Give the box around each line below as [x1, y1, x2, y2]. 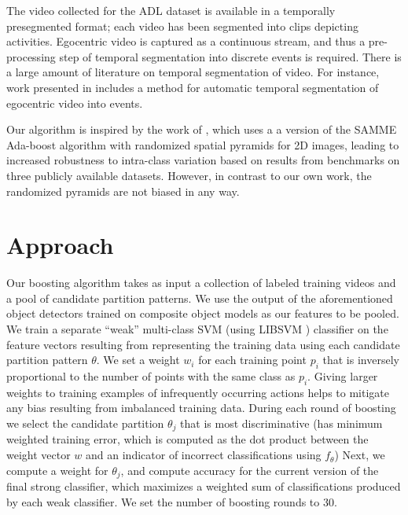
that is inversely [322, 351, 399, 368]
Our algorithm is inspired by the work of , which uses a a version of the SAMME [6, 121, 397, 138]
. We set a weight [96, 351, 180, 368]
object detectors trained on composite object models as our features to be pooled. [6, 305, 399, 322]
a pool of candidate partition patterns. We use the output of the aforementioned [6, 289, 393, 306]
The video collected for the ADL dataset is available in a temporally [6, 2, 336, 18]
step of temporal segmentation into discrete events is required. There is [59, 48, 402, 64]
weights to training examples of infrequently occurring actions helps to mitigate [6, 384, 389, 400]
